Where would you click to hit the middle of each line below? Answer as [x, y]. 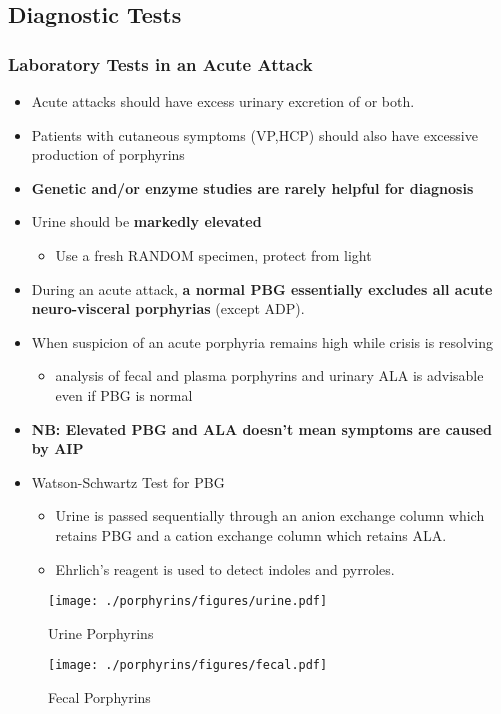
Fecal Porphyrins [99, 697]
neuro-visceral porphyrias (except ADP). [168, 308]
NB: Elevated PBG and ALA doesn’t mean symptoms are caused [262, 428]
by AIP [57, 448]
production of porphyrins [108, 154]
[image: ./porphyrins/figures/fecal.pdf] [188, 665]
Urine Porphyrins [101, 632]
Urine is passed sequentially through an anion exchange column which [270, 515]
